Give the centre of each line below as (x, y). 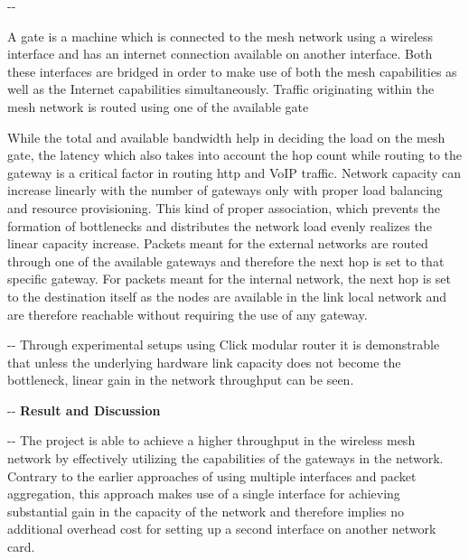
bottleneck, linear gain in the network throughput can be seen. (181, 380)
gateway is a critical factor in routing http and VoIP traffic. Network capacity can (234, 172)
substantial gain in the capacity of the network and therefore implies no (206, 511)
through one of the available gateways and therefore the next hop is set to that (226, 261)
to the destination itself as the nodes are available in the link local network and (227, 296)
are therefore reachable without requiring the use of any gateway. (188, 314)
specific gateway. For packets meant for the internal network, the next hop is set (230, 279)
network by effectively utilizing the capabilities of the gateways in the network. (225, 458)
